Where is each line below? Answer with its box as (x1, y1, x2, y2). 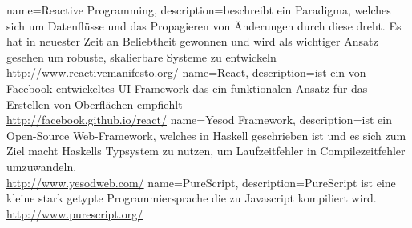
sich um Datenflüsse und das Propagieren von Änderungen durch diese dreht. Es (6, 17, 402, 34)
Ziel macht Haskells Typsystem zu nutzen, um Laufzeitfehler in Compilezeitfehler (6, 142, 406, 159)
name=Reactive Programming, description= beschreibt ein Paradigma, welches (6, 2, 391, 18)
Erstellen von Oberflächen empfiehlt (6, 95, 183, 112)
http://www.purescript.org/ (6, 205, 143, 222)
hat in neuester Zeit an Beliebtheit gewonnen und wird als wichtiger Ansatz (6, 33, 378, 50)
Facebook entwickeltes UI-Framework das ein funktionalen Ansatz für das (6, 79, 368, 96)
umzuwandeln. (6, 158, 77, 174)
